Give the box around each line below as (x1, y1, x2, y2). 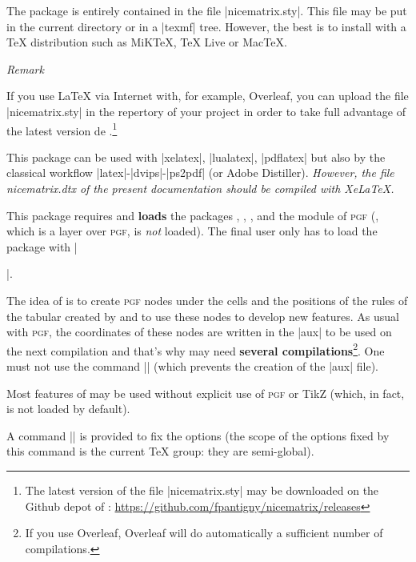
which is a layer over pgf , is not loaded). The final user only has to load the (6, 223, 378, 239)
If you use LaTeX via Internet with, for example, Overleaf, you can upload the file (6, 87, 409, 104)
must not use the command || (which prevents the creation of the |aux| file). (6, 358, 379, 374)
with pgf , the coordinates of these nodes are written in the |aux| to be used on (6, 323, 392, 340)
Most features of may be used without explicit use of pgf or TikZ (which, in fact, (6, 384, 405, 401)
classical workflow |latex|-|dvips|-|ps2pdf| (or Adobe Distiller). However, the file (6, 164, 394, 181)
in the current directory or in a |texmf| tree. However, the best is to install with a (6, 18, 406, 34)
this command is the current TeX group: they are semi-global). (6, 443, 314, 460)
